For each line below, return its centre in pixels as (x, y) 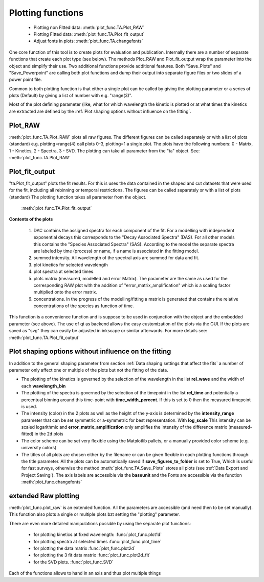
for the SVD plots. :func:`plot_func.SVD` (73, 562)
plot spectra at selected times (64, 271)
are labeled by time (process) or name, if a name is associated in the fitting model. (116, 251)
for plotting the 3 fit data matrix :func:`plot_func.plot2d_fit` (92, 555)
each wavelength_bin (44, 386)
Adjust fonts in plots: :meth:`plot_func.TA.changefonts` (88, 41)
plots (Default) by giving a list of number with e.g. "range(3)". (71, 96)
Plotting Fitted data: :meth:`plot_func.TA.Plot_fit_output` (89, 34)
